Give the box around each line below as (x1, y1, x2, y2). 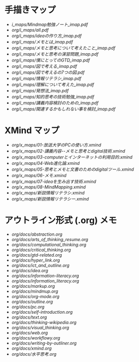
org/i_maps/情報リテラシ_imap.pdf (11, 75, 82, 81)
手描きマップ (4, 4, 56, 16)
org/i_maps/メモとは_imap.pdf (11, 39, 73, 44)
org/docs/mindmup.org (11, 288, 58, 294)
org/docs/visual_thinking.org (11, 324, 69, 330)
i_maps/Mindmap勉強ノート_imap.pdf (11, 21, 88, 27)
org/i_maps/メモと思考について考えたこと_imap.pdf (11, 45, 116, 51)
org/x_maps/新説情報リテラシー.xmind (11, 196, 89, 201)
